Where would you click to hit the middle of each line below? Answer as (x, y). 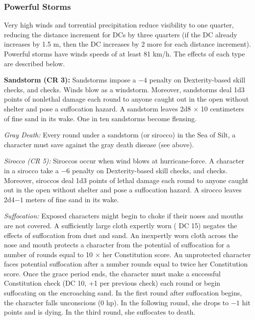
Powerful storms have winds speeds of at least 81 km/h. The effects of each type (125, 53)
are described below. (35, 63)
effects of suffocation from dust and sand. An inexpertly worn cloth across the (121, 235)
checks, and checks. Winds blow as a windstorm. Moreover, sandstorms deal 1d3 (124, 89)
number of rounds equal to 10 (49, 254)
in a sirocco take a (31, 170)
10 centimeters (222, 108)
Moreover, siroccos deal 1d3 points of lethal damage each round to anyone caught (126, 180)
